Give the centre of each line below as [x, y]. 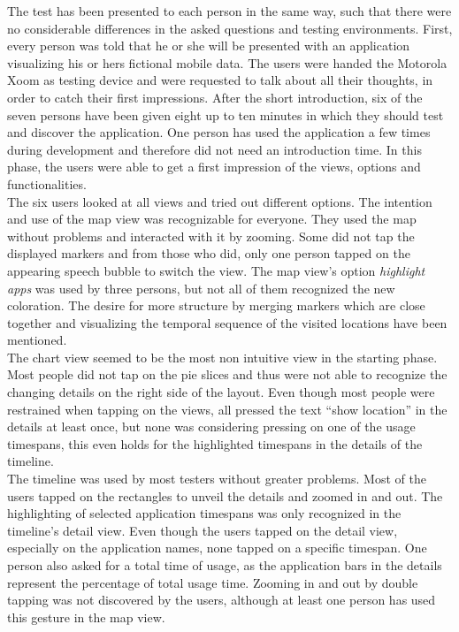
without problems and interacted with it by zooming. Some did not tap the [211, 236]
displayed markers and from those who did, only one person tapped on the [209, 253]
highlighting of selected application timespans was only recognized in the [204, 513]
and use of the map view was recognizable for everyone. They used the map [212, 219]
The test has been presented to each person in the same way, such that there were [229, 11]
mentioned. [37, 340]
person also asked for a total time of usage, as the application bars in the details [225, 565]
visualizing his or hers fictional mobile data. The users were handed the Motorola [227, 62]
